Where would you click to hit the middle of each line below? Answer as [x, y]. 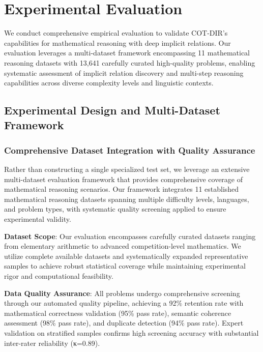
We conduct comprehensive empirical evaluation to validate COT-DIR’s [116, 33]
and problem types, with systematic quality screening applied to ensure [115, 209]
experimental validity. [38, 219]
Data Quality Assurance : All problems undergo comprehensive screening [122, 293]
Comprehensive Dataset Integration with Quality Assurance [130, 150]
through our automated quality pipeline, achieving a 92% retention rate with [124, 303]
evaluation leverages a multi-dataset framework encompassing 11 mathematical [127, 53]
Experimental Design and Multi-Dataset [112, 110]
